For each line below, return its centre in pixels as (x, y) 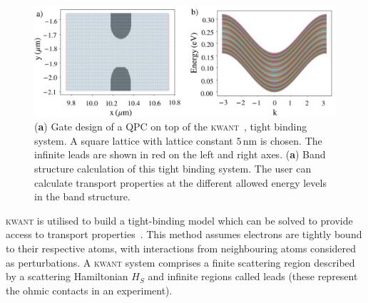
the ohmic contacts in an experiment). (89, 290)
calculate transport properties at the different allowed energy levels (180, 182)
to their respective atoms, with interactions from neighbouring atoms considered (181, 248)
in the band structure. (82, 196)
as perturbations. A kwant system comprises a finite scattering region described (180, 262)
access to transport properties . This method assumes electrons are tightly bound (184, 234)
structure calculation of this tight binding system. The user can (173, 169)
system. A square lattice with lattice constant (134, 140)
